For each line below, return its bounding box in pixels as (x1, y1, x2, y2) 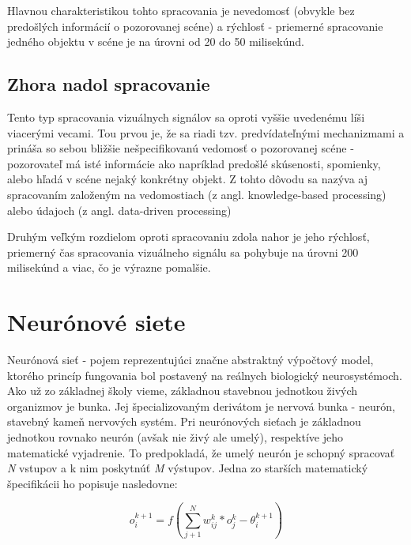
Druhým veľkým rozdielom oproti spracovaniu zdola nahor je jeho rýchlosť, (7, 228, 370, 245)
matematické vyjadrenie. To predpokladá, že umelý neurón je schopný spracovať (7, 444, 395, 460)
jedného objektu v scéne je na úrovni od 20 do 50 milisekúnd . (7, 33, 304, 50)
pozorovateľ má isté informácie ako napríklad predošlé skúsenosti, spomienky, (7, 155, 381, 171)
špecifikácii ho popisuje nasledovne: (7, 475, 178, 491)
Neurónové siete (7, 306, 186, 338)
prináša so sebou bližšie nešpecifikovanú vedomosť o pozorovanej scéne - (7, 140, 354, 156)
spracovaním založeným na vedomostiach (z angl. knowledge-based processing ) (7, 186, 386, 202)
